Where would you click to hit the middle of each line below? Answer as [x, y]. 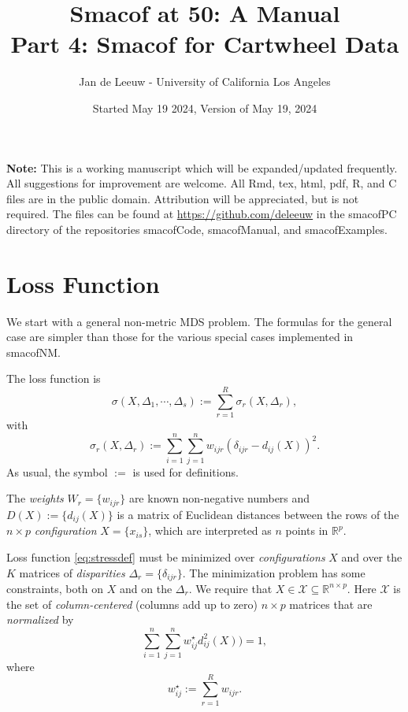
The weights [35, 498]
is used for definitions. [185, 471]
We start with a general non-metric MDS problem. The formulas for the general [199, 321]
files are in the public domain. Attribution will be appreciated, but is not [183, 198]
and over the [372, 556]
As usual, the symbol [57, 471]
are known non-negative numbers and [219, 498]
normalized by [40, 619]
